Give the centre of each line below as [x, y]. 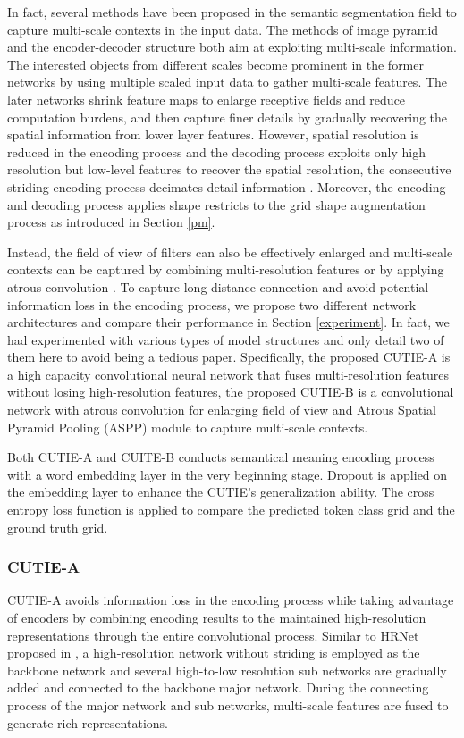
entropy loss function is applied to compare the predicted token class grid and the [231, 510]
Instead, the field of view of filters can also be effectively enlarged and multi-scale [230, 252]
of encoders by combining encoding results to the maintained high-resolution [217, 618]
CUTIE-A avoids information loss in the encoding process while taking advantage [231, 600]
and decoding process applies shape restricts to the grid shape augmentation [216, 204]
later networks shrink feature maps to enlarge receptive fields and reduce [207, 99]
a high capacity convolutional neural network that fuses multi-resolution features [228, 374]
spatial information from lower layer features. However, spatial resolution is [213, 134]
